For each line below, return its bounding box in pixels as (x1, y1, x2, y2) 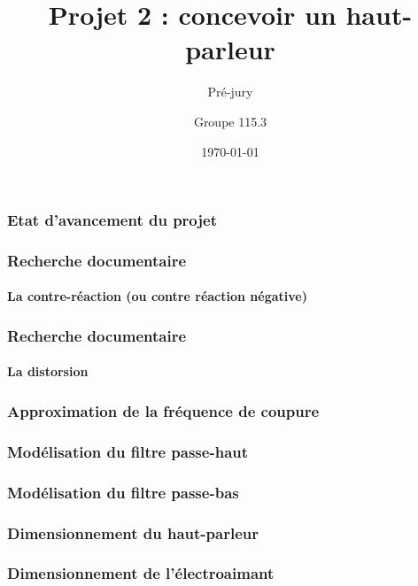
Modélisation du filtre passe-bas (7, 481, 239, 503)
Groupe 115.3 (193, 112, 267, 130)
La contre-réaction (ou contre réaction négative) (7, 287, 307, 305)
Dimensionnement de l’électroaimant (7, 562, 275, 584)
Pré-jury (207, 82, 253, 101)
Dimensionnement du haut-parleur (7, 521, 259, 544)
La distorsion (7, 362, 89, 381)
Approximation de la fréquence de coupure (7, 400, 320, 421)
